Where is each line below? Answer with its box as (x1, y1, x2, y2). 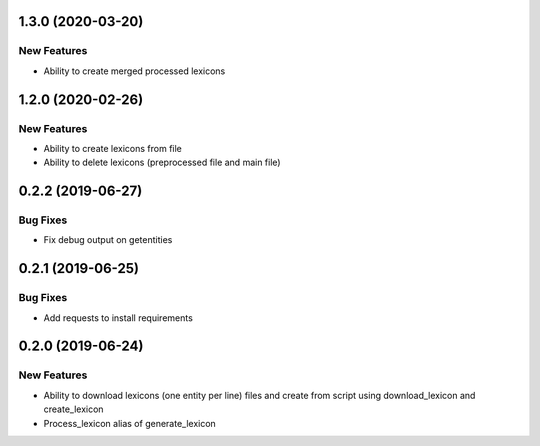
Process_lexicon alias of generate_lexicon (43, 417, 217, 429)
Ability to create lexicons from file (43, 142, 182, 154)
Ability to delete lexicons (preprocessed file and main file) (43, 156, 281, 169)
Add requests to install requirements (43, 311, 194, 324)
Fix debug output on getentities (43, 234, 173, 246)
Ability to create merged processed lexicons (43, 65, 226, 77)
